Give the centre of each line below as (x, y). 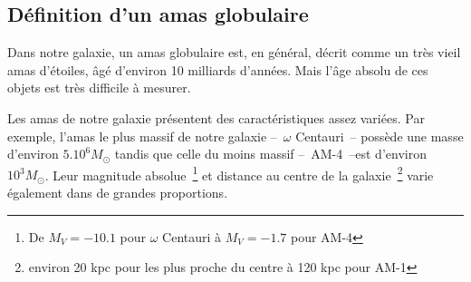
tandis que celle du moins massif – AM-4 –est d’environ (270, 154)
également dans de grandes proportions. (118, 193)
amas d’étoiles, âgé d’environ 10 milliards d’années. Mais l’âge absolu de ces (218, 69)
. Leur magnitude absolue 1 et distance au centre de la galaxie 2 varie (239, 173)
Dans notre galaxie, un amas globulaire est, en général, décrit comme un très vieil (234, 52)
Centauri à (192, 236)
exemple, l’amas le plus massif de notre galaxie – (142, 136)
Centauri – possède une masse (380, 136)
